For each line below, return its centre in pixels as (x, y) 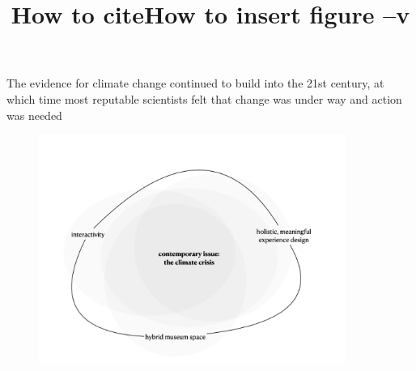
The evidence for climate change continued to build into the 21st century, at (195, 83)
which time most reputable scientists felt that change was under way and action (204, 98)
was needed (34, 115)
